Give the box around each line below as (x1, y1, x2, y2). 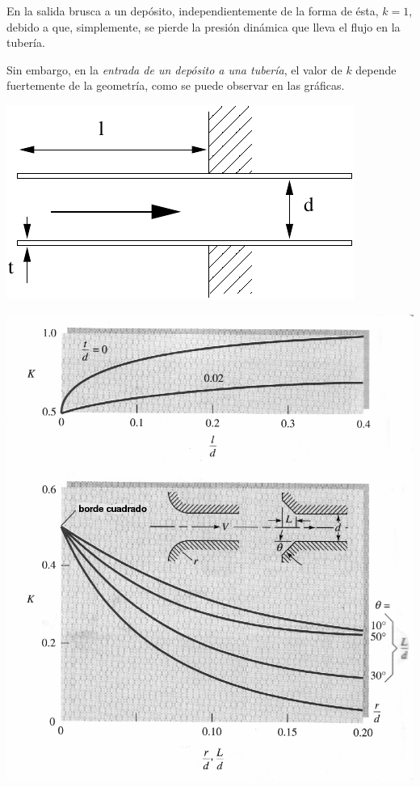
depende (355, 61, 397, 78)
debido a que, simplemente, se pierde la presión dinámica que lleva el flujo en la (6, 18, 401, 35)
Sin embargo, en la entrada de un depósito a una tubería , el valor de (6, 61, 342, 78)
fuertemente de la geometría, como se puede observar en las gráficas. (6, 77, 345, 94)
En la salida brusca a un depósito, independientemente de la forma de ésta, (6, 2, 379, 19)
